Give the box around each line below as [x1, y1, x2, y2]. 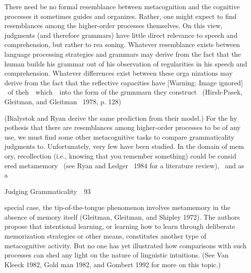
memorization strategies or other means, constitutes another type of [4, 231, 206, 241]
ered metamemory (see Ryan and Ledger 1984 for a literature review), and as [4, 160, 244, 170]
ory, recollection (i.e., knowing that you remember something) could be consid [4, 150, 236, 161]
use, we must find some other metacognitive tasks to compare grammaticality [4, 131, 234, 142]
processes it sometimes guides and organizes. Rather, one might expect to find [4, 11, 237, 21]
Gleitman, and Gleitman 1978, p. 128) [4, 96, 121, 106]
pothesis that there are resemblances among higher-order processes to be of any [4, 122, 241, 132]
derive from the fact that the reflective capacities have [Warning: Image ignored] [4, 77, 243, 87]
